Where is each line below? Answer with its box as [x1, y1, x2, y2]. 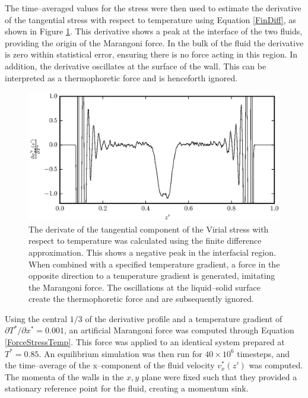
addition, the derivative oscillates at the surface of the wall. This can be [5, 59, 266, 72]
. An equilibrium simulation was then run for [39, 347, 202, 359]
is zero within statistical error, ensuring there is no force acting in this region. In [5, 48, 298, 61]
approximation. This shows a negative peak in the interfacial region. [28, 246, 276, 258]
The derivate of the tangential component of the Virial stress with [28, 222, 269, 235]
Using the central [5, 312, 68, 324]
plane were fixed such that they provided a [141, 370, 297, 383]
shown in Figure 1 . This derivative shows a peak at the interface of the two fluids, [5, 25, 303, 37]
